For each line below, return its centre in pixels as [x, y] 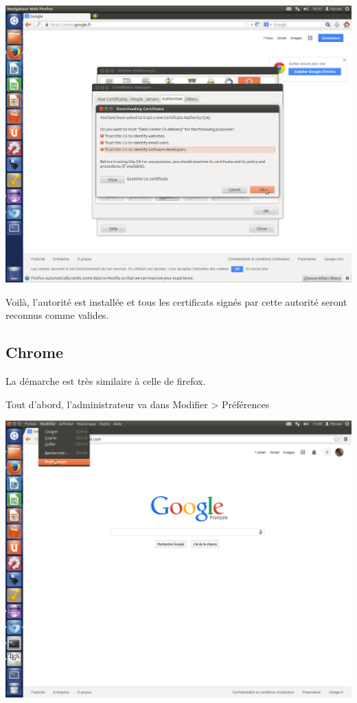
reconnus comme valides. [57, 315]
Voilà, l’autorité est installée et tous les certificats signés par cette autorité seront [176, 301]
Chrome [35, 352]
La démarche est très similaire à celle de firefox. [106, 381]
